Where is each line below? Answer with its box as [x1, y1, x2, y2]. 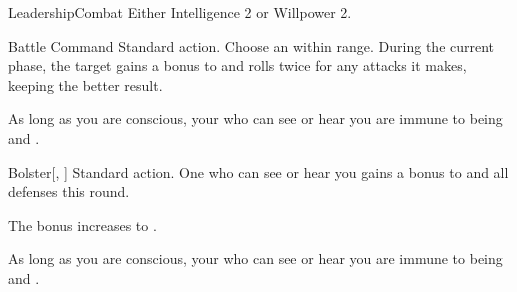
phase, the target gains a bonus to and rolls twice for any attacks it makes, [8, 55, 467, 76]
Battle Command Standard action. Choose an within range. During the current [8, 35, 495, 56]
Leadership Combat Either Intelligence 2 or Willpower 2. [8, 2, 352, 22]
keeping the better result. [8, 74, 163, 95]
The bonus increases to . [8, 214, 157, 235]
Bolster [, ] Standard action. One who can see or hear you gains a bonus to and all [8, 161, 509, 182]
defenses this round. [8, 181, 130, 202]
